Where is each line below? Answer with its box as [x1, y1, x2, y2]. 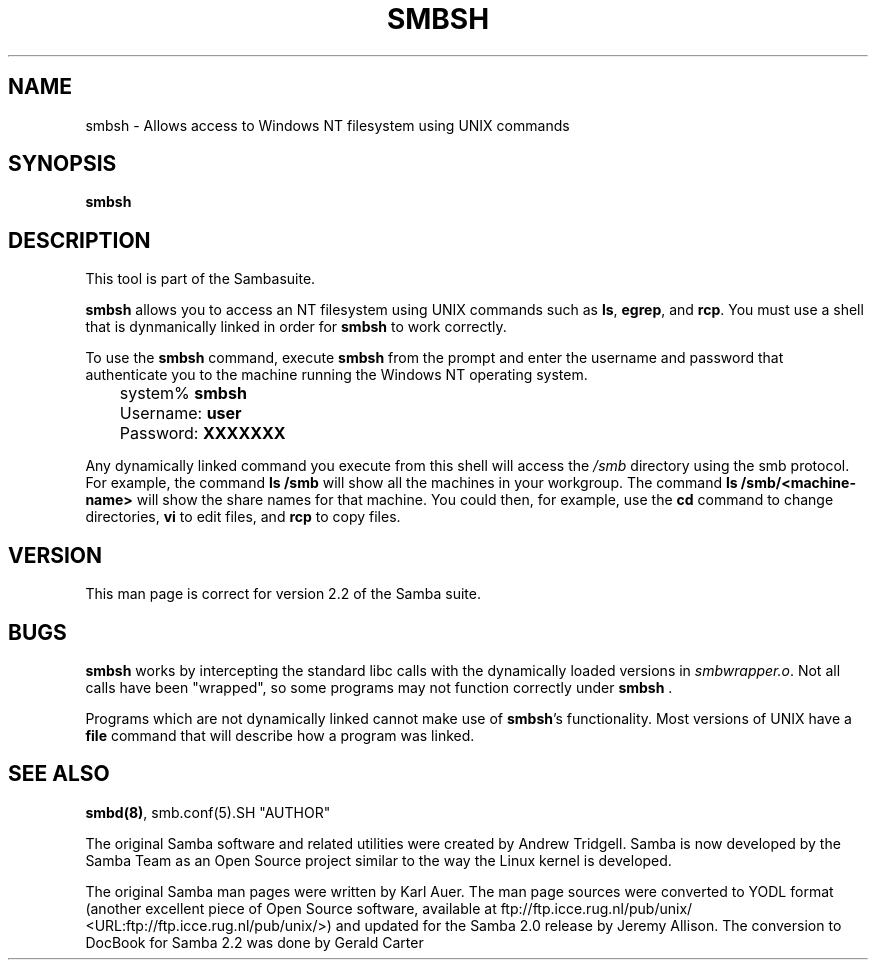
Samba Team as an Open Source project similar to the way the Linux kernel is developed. [85, 851, 672, 869]
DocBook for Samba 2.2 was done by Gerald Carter [85, 933, 424, 951]
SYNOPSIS [8, 151, 117, 177]
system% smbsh [119, 383, 247, 404]
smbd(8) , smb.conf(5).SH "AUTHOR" [85, 803, 331, 821]
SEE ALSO [8, 761, 110, 787]
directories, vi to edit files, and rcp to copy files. [85, 508, 401, 526]
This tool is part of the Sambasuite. [85, 270, 316, 288]
